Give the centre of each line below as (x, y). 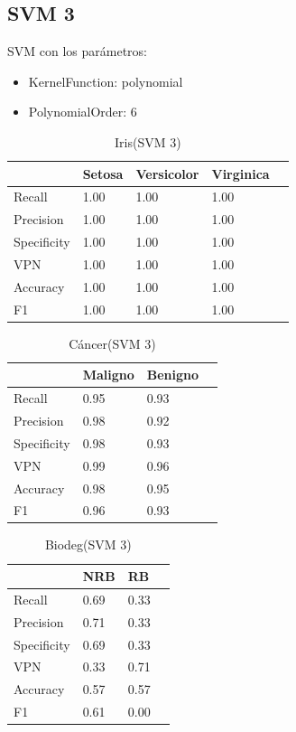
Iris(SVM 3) (148, 141)
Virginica (240, 173)
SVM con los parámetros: (78, 51)
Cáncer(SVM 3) (112, 343)
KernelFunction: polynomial (106, 81)
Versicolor (167, 173)
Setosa (103, 173)
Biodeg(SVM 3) (88, 544)
